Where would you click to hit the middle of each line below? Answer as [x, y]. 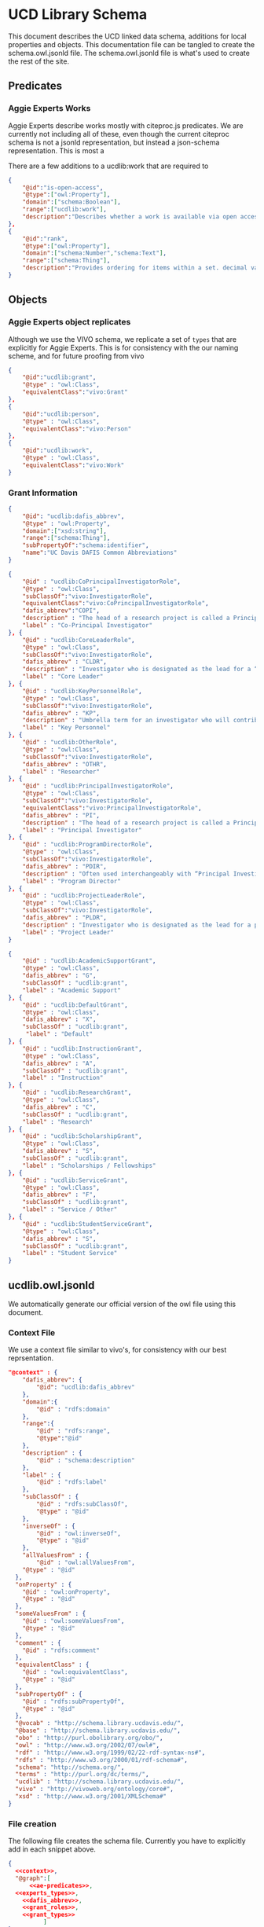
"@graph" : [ [33, 1878]
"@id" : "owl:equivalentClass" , [75, 1672]
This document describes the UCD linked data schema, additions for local [127, 36]
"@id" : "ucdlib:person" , [61, 414]
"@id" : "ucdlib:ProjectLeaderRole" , [84, 896]
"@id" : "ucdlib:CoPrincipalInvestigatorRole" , [101, 582]
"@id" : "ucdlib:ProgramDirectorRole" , [88, 845]
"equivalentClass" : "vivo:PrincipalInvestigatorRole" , [112, 808]
